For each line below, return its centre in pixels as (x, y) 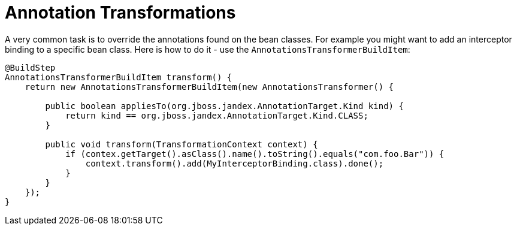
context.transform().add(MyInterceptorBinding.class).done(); (235, 163)
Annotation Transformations (120, 13)
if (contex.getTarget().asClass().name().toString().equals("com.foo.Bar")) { (255, 154)
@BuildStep (30, 67)
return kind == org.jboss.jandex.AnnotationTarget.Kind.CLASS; (217, 115)
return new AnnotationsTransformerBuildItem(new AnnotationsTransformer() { (209, 87)
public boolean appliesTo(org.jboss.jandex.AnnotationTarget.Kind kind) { (224, 106)
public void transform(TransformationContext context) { (182, 144)
